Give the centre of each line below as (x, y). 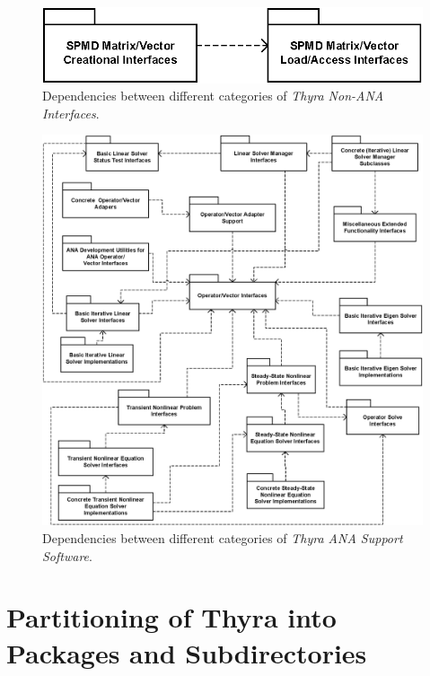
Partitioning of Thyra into (171, 617)
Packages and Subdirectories (187, 652)
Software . (67, 555)
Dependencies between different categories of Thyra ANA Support (223, 538)
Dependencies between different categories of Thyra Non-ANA (213, 96)
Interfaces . (71, 113)
